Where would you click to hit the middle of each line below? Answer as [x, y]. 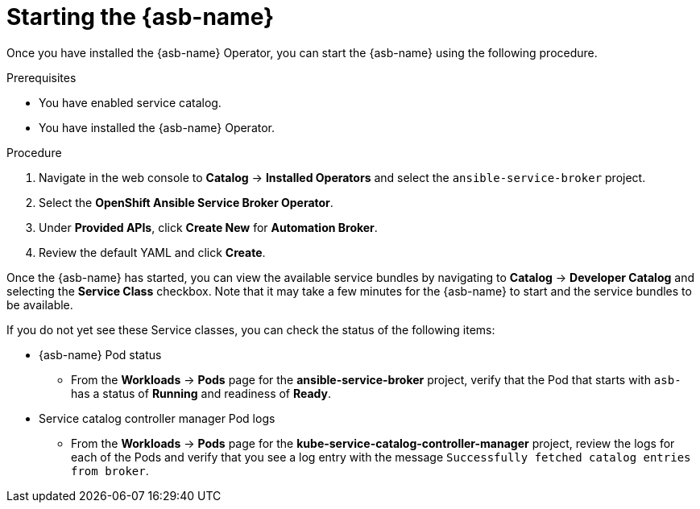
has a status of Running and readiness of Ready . [201, 393]
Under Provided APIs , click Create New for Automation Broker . [208, 227]
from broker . [110, 470]
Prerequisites [41, 77]
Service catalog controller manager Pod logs [157, 418]
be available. [40, 304]
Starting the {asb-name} [141, 17]
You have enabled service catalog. [130, 102]
